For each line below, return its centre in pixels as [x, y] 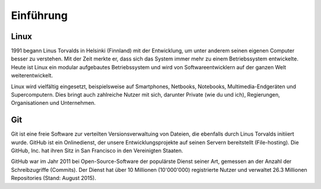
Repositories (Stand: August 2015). [53, 178]
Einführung [39, 15]
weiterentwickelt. [32, 76]
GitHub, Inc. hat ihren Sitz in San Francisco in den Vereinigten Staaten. [97, 150]
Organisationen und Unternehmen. [53, 103]
